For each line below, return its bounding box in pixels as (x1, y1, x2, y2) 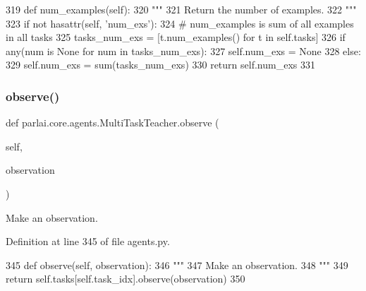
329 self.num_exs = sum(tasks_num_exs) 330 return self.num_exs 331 (6, 57, 315, 72)
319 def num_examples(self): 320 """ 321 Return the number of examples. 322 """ (6, 2, 357, 16)
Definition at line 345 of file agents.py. (6, 234, 170, 249)
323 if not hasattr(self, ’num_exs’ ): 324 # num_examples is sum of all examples (6, 16, 354, 30)
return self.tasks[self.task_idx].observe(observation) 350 (6, 271, 245, 286)
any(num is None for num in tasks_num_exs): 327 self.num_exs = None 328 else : (6, 43, 361, 58)
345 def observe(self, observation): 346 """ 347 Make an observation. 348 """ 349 (6, 257, 348, 272)
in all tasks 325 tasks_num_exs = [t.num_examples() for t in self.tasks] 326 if (6, 30, 346, 44)
